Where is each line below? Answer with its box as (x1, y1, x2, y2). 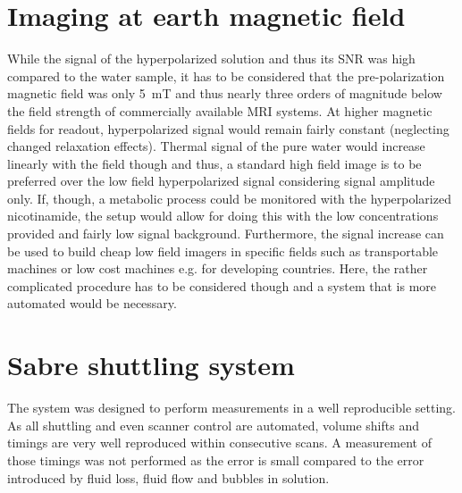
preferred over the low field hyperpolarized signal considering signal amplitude (7, 171, 435, 190)
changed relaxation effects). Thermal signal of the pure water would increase (7, 137, 425, 155)
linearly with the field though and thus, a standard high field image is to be (7, 154, 422, 172)
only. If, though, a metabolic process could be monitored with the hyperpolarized (7, 188, 451, 207)
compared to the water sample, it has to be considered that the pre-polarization (7, 66, 445, 85)
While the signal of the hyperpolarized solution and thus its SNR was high (7, 49, 416, 68)
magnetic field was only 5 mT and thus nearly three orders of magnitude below (7, 84, 442, 103)
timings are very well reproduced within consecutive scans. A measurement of (7, 433, 432, 452)
